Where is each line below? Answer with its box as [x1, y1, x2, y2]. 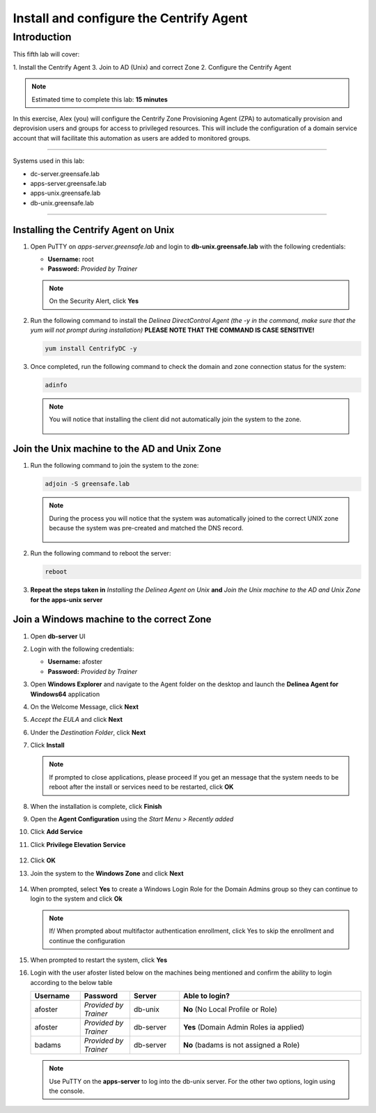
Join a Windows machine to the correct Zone [13, 613, 212, 626]
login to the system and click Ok [30, 894, 123, 903]
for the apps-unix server [30, 595, 103, 603]
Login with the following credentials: [30, 645, 134, 653]
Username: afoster [47, 658, 103, 666]
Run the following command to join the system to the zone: [30, 461, 199, 470]
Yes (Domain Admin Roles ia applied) [183, 1023, 305, 1032]
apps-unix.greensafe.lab [30, 189, 101, 198]
